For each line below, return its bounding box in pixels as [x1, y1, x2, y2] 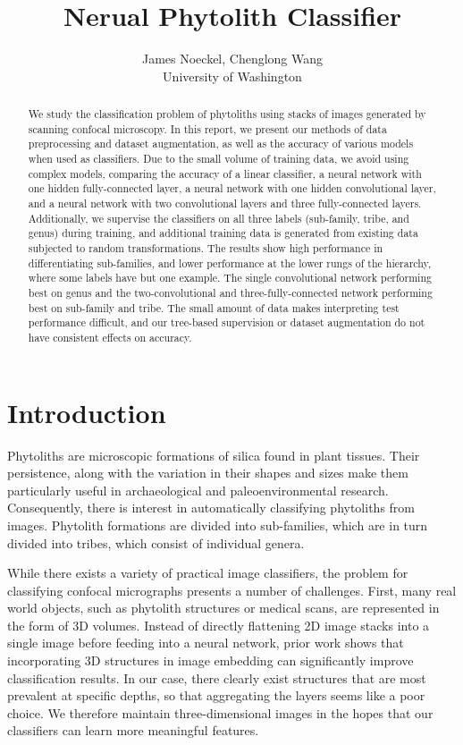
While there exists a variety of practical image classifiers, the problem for [7, 563, 408, 582]
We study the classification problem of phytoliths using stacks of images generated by [28, 106, 426, 122]
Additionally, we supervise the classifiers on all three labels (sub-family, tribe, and [28, 210, 409, 225]
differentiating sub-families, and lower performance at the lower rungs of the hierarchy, [28, 255, 432, 270]
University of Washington [163, 66, 302, 85]
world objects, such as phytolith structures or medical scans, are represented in [7, 598, 440, 617]
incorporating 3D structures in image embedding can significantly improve [7, 651, 414, 670]
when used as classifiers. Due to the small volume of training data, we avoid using [28, 151, 409, 166]
